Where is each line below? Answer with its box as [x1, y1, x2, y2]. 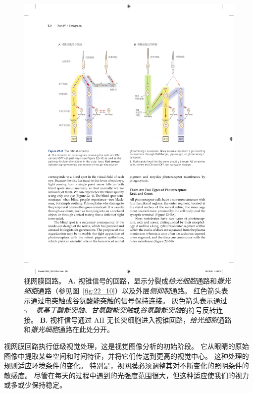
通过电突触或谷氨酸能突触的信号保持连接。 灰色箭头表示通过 [30, 295, 227, 305]
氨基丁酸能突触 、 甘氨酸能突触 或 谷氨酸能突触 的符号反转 [36, 305, 216, 315]
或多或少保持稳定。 [4, 380, 66, 390]
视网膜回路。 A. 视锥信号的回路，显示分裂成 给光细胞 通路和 [24, 276, 217, 286]
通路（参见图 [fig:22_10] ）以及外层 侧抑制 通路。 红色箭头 [38, 285, 221, 295]
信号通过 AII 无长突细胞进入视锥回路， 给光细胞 [64, 314, 218, 325]
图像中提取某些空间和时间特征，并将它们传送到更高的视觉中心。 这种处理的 [4, 350, 249, 361]
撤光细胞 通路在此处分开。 [31, 324, 114, 335]
